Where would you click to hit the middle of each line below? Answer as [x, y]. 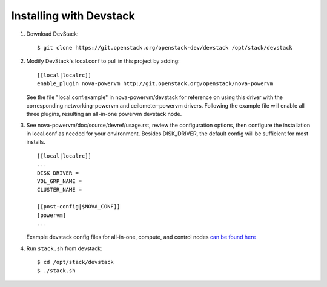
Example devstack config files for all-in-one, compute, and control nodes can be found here [141, 237]
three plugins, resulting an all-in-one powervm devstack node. [104, 114]
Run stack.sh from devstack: [64, 248]
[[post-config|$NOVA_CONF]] [79, 207]
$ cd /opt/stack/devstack [76, 262]
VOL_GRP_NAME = [60, 182]
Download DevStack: [52, 34]
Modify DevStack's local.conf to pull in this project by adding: [103, 61]
